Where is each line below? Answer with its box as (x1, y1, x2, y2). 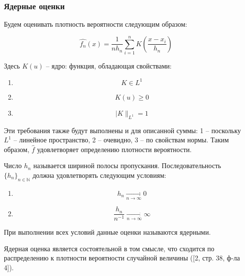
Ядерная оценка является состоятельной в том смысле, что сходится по (4, 243, 214, 253)
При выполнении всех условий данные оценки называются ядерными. (4, 227, 211, 237)
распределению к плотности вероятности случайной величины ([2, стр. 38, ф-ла (4, 253, 240, 263)
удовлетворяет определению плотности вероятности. (37, 144, 192, 154)
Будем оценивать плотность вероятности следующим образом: (4, 19, 187, 29)
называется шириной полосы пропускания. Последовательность (33, 160, 221, 171)
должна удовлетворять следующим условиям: (33, 170, 166, 180)
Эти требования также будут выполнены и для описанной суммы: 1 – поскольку (4, 125, 241, 135)
